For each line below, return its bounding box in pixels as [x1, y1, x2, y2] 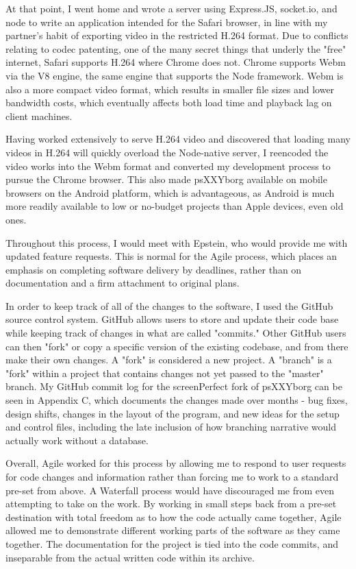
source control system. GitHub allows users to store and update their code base [5, 312, 339, 326]
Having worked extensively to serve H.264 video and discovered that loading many [5, 132, 351, 146]
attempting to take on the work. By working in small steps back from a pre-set [5, 496, 337, 511]
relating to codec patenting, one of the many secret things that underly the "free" [5, 41, 346, 56]
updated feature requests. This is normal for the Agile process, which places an [5, 249, 338, 263]
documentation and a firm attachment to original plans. [5, 276, 240, 290]
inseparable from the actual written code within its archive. [5, 550, 255, 564]
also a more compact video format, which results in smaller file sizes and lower [5, 82, 335, 96]
